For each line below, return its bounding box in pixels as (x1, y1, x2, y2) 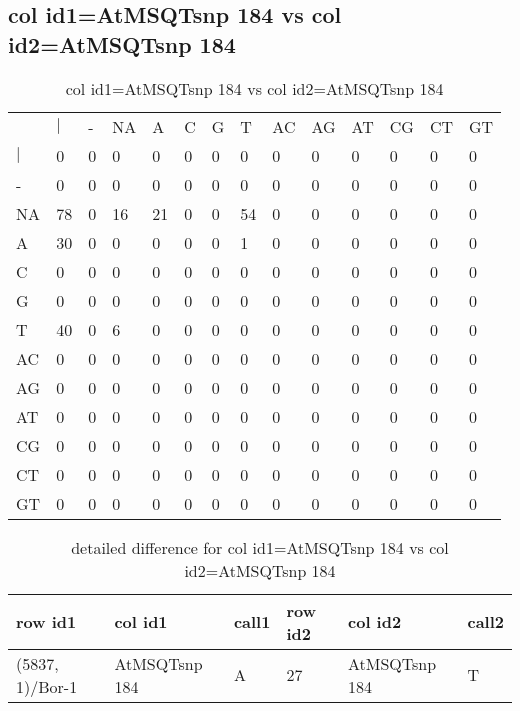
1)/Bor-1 (16, 674, 78, 698)
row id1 (16, 610, 77, 634)
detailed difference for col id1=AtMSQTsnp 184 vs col (71, 535, 449, 559)
